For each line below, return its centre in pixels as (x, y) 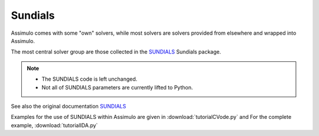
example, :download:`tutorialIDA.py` (54, 125)
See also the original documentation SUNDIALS (69, 106)
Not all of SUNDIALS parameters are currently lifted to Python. (117, 87)
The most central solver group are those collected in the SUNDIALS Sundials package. (116, 52)
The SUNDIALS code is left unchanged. (89, 79)
